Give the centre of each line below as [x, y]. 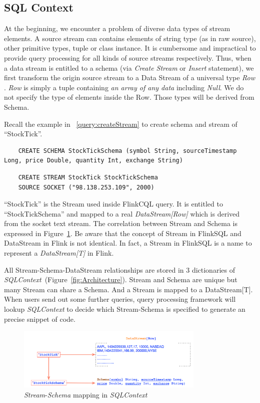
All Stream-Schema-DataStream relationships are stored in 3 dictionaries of [119, 269]
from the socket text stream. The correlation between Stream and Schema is [121, 223]
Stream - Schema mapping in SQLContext [86, 394]
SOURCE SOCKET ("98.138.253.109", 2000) [86, 187]
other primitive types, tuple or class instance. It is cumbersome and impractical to [130, 48]
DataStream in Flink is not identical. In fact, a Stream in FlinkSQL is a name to [128, 243]
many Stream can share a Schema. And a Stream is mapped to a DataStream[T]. [128, 289]
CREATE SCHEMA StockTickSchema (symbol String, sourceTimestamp [127, 151]
